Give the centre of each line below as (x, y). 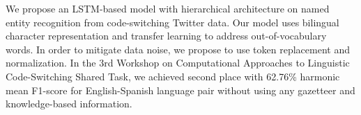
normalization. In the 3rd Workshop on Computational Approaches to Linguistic (178, 63)
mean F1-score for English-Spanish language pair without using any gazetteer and (180, 90)
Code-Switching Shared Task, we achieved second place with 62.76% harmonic (173, 76)
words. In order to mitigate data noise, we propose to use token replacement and (178, 49)
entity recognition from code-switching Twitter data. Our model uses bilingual (172, 22)
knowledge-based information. (69, 104)
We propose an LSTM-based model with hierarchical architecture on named (168, 8)
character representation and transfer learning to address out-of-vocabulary (166, 36)
